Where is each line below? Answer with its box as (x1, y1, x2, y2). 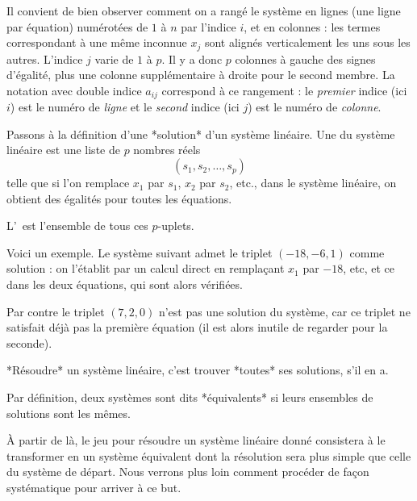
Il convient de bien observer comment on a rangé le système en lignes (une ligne (6, 2, 401, 19)
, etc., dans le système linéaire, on (229, 174, 397, 191)
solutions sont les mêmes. (6, 404, 131, 421)
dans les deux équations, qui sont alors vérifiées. (6, 276, 243, 293)
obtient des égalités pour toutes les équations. (6, 190, 232, 207)
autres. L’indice (6, 50, 83, 67)
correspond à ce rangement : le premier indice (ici (161, 81, 407, 98)
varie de (94, 50, 134, 67)
